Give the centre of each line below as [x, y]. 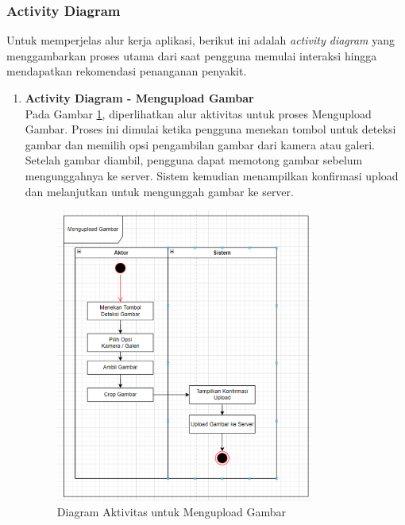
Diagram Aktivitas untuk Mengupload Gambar [172, 511]
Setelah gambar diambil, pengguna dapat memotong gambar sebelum [194, 160]
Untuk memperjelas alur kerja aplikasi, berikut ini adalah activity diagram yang [201, 40]
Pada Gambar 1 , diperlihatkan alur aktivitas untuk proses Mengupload [198, 113]
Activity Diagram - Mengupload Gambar [139, 98]
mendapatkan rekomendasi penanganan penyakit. [127, 71]
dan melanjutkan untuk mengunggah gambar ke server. [159, 191]
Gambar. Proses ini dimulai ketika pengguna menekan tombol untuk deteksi [210, 129]
